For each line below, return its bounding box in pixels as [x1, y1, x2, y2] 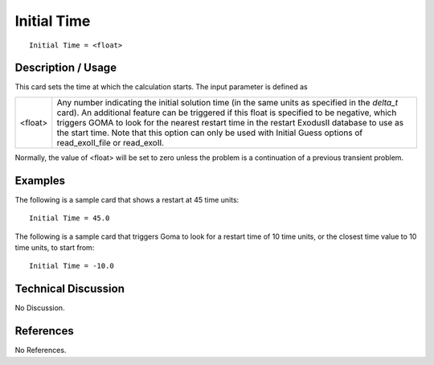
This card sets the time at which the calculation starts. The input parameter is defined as [14, 82, 309, 92]
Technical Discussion [14, 282, 125, 296]
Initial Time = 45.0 [29, 214, 110, 223]
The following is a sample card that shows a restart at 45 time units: [14, 195, 240, 204]
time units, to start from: [14, 242, 95, 252]
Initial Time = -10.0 [29, 261, 114, 271]
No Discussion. [14, 303, 65, 313]
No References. [14, 346, 67, 355]
